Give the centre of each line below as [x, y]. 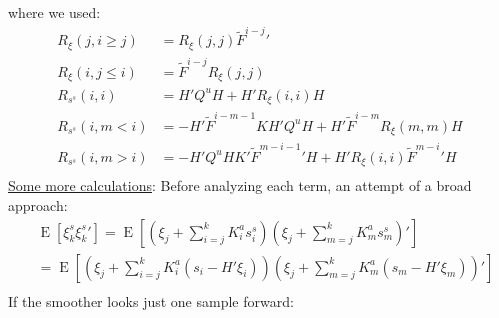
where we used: [54, 12]
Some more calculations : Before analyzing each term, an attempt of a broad [240, 185]
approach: [38, 205]
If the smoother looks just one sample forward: [151, 300]
